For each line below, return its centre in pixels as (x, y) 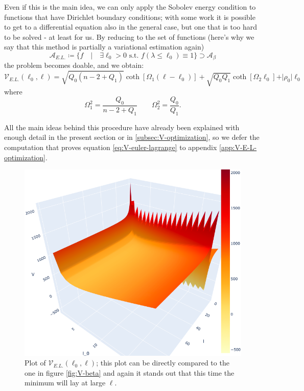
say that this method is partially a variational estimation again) (104, 47)
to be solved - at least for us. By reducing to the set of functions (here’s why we (129, 36)
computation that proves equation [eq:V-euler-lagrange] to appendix (111, 147)
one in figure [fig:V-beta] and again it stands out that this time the (130, 372)
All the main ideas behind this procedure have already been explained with (122, 127)
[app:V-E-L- (238, 147)
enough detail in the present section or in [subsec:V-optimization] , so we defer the (132, 137)
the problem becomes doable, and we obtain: (74, 65)
